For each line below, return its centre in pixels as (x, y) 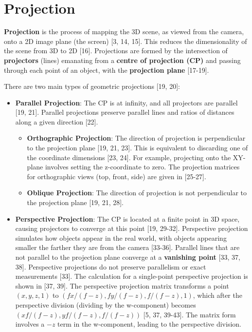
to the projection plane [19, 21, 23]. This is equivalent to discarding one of (137, 148)
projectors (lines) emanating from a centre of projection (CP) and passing (122, 60)
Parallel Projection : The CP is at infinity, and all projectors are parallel (126, 102)
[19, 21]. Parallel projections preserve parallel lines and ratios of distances (125, 112)
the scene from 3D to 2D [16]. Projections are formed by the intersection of (116, 51)
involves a (30, 324)
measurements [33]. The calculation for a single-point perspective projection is (132, 276)
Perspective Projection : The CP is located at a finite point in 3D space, (127, 218)
